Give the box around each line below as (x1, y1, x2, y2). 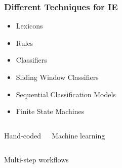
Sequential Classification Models (16, 89, 116, 99)
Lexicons (16, 20, 43, 31)
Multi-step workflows (4, 154, 69, 165)
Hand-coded (4, 130, 42, 141)
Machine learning (52, 130, 105, 141)
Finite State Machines (16, 106, 85, 117)
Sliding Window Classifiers (16, 72, 99, 82)
